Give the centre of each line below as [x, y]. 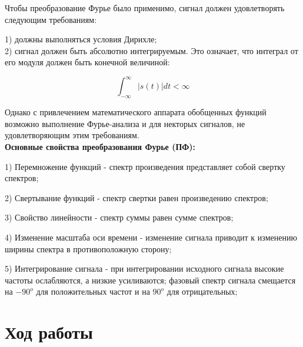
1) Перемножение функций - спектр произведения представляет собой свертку [145, 166]
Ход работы [49, 332]
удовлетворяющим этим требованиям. [72, 135]
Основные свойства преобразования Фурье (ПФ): [100, 147]
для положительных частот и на [93, 291]
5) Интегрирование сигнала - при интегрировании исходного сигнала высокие [144, 268]
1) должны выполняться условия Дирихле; [81, 39]
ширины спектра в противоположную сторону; [88, 248]
